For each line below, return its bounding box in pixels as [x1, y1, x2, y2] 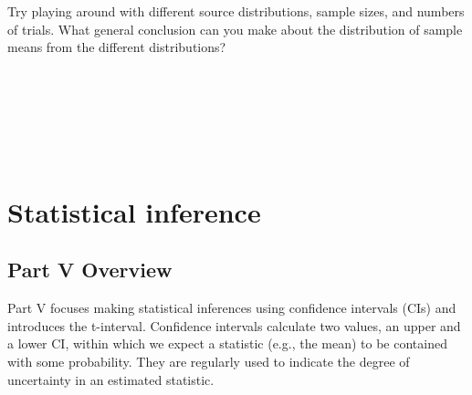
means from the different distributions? [7, 37, 226, 57]
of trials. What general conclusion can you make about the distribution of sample [7, 19, 463, 38]
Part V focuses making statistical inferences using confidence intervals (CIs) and [7, 298, 456, 317]
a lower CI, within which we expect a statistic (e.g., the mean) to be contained [7, 334, 447, 353]
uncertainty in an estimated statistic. [7, 369, 215, 389]
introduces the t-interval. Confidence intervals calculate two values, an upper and [7, 316, 461, 335]
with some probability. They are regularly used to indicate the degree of [7, 352, 410, 371]
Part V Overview [7, 255, 173, 284]
